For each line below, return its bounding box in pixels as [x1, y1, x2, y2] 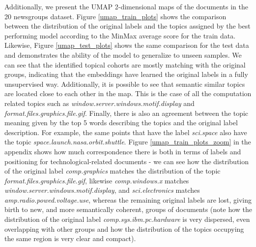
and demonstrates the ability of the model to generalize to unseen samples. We [4, 49, 242, 60]
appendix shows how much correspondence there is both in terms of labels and [4, 146, 241, 156]
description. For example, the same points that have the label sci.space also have [4, 127, 247, 137]
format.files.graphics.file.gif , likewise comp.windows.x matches [4, 175, 189, 185]
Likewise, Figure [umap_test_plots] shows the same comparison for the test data [4, 40, 249, 50]
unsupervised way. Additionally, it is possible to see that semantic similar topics [4, 78, 245, 89]
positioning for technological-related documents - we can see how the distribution [4, 156, 249, 166]
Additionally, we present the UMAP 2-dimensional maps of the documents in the [4, 1, 248, 11]
